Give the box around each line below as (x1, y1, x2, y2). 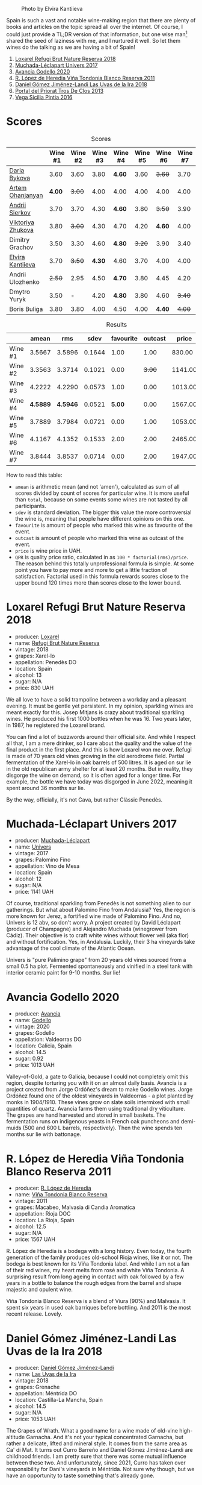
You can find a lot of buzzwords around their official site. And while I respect (6, 733, 196, 740)
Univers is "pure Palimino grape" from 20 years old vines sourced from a (6, 956, 186, 964)
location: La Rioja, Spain (14, 1217, 75, 1224)
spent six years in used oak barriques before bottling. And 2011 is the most (6, 1304, 191, 1311)
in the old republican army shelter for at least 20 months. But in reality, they (6, 765, 193, 772)
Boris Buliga (9, 304, 43, 313)
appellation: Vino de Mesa (14, 862, 80, 870)
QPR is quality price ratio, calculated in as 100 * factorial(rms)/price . (14, 553, 189, 560)
